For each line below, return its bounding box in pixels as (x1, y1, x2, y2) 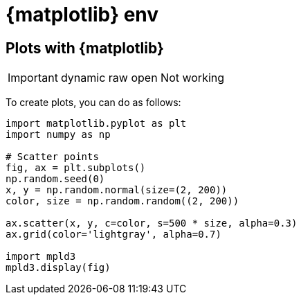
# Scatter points (6, 151, 99, 163)
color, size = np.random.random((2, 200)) (6, 195, 239, 207)
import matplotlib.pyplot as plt (6, 118, 187, 130)
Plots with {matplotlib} (6, 39, 164, 57)
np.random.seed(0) (6, 173, 105, 185)
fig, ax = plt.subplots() (6, 162, 146, 174)
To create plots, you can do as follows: (6, 96, 181, 109)
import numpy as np (6, 129, 111, 141)
